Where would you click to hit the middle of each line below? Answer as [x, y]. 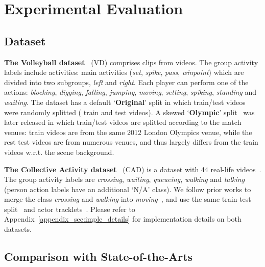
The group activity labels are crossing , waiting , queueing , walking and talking [125, 179]
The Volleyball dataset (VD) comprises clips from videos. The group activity [131, 62]
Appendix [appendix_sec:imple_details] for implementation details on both [123, 219]
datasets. [18, 229]
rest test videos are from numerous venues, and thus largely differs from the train [131, 142]
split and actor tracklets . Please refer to [70, 209]
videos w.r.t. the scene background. [59, 152]
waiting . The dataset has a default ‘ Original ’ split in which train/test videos [125, 102]
